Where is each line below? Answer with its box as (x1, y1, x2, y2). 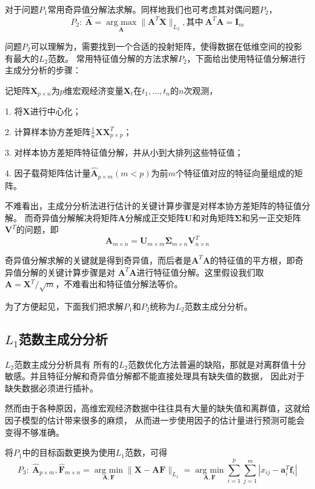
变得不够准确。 (5, 425, 64, 438)
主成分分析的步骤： (5, 64, 81, 76)
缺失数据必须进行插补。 (5, 381, 98, 394)
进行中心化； (30, 105, 81, 118)
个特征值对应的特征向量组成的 (175, 167, 294, 179)
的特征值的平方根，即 (210, 253, 295, 266)
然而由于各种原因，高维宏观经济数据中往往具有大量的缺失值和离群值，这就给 (5, 402, 310, 414)
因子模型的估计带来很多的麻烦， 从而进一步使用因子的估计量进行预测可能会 (5, 414, 305, 427)
